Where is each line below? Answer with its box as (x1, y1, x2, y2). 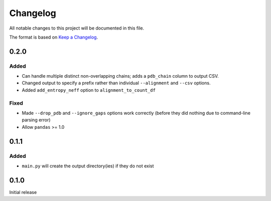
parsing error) (22, 117, 51, 123)
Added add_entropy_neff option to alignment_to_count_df (22, 87, 156, 93)
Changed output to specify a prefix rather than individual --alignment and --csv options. (22, 80, 211, 86)
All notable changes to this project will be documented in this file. (9, 25, 145, 31)
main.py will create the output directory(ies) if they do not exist (22, 163, 154, 169)
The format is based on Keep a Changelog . (9, 34, 98, 40)
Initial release (9, 189, 37, 195)
